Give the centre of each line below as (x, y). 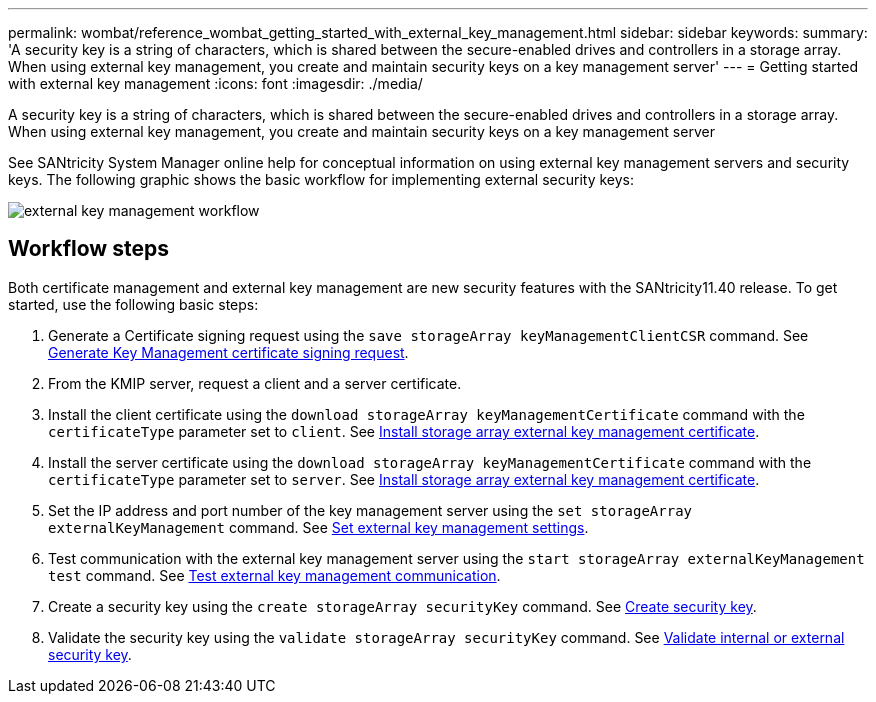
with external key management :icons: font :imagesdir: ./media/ (215, 83)
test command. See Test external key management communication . (274, 575)
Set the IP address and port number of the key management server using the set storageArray (370, 510)
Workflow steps (88, 249)
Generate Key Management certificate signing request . (228, 352)
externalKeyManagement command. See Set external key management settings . (318, 527)
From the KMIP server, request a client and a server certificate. (255, 383)
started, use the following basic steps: (133, 304)
